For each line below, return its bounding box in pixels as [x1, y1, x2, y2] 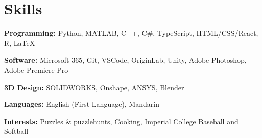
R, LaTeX [4, 37, 35, 48]
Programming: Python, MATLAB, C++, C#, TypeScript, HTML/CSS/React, [4, 27, 258, 38]
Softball [4, 126, 29, 136]
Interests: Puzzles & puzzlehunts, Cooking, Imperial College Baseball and [4, 116, 239, 126]
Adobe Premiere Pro [4, 64, 68, 75]
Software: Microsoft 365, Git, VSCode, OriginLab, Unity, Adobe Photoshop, [4, 54, 247, 65]
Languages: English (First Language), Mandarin [4, 99, 159, 109]
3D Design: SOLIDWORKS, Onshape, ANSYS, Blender [4, 81, 184, 92]
